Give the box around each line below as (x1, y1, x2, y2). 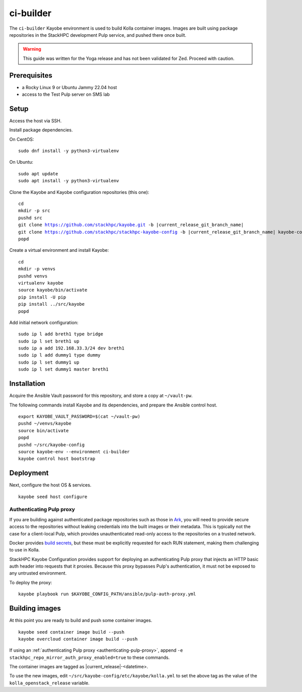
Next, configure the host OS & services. (9, 482, 92, 488)
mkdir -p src (18, 208, 50, 214)
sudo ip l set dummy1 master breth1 (18, 367, 109, 372)
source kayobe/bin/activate (18, 287, 88, 293)
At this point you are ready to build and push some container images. (9, 617, 153, 624)
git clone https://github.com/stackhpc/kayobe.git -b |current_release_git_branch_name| (18, 222, 244, 228)
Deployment (9, 469, 49, 477)
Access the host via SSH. (9, 117, 62, 123)
